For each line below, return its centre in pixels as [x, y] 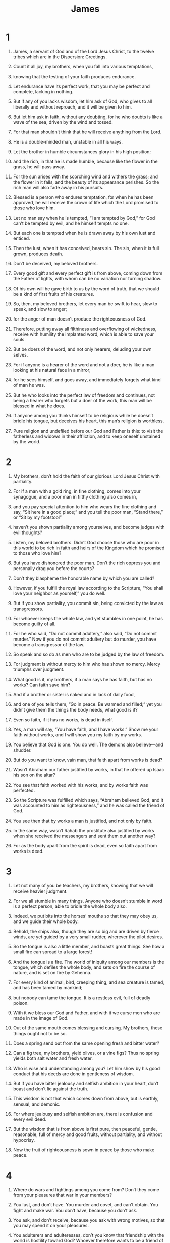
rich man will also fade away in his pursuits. [58, 187]
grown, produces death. [38, 254]
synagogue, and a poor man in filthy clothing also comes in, [75, 496]
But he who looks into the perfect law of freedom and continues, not [84, 395]
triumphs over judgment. [39, 669]
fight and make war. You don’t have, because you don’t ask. [75, 1210]
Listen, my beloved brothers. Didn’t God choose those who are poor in [86, 542]
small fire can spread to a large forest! [52, 952]
